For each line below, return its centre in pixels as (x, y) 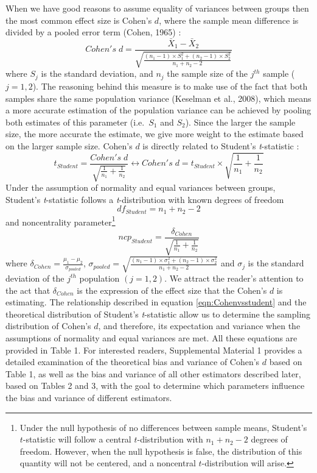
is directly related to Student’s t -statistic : (221, 145)
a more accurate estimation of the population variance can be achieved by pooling (158, 110)
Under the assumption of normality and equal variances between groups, (141, 187)
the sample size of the (207, 73)
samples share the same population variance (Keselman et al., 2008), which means (158, 98)
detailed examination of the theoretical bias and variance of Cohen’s (133, 362)
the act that (28, 290)
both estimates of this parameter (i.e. (75, 122)
